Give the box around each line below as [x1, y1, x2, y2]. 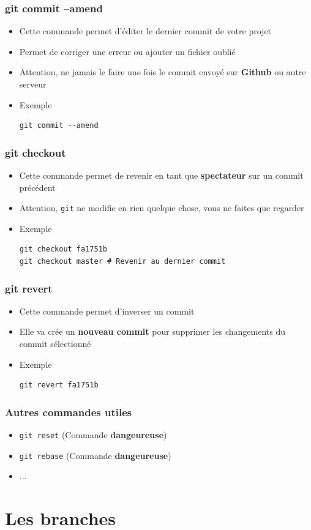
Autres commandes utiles [5, 404, 132, 419]
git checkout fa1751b [19, 245, 107, 254]
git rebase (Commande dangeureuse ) [19, 449, 171, 461]
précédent [19, 181, 56, 193]
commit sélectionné [19, 337, 91, 350]
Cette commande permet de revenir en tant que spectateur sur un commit [19, 169, 304, 181]
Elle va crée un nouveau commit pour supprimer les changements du [19, 325, 285, 338]
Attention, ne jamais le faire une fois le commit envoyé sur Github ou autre [19, 65, 306, 78]
